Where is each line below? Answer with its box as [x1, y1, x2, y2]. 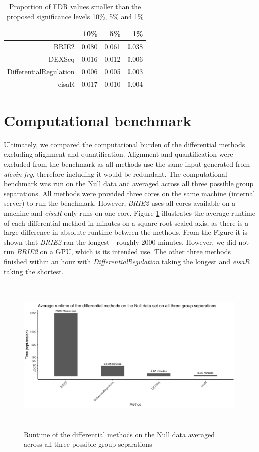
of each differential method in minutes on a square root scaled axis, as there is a [4, 217, 249, 227]
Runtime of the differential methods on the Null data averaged [24, 429, 215, 439]
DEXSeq [48, 53, 75, 64]
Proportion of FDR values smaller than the [9, 1, 141, 11]
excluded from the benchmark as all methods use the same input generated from [4, 158, 250, 169]
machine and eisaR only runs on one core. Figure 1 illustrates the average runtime [4, 207, 255, 218]
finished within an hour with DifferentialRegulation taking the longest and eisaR [4, 256, 250, 266]
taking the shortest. [4, 266, 64, 276]
